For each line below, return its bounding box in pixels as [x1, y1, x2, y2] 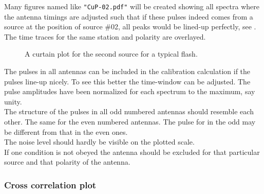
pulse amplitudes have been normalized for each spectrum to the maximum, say [4, 86, 255, 97]
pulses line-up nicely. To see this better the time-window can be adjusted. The [4, 76, 251, 86]
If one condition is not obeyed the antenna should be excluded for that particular [4, 146, 260, 157]
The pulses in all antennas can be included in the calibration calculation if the [4, 66, 251, 77]
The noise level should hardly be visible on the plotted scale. [4, 136, 195, 147]
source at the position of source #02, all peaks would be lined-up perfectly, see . [4, 21, 256, 32]
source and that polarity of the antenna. [4, 156, 130, 167]
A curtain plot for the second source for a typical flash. [25, 48, 198, 59]
